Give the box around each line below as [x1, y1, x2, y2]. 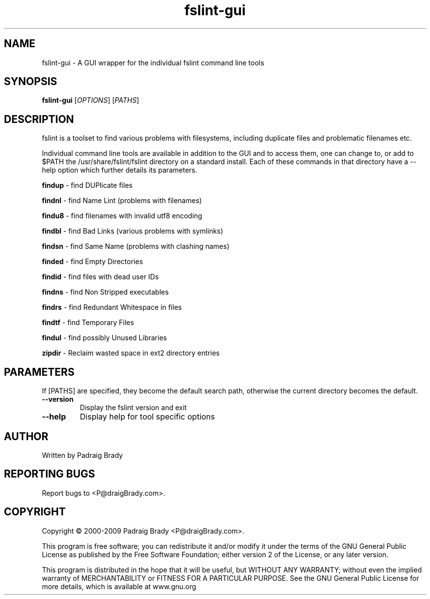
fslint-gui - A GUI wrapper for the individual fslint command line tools [42, 58, 265, 67]
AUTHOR [4, 430, 49, 443]
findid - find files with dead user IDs [42, 272, 159, 281]
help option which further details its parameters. [42, 166, 197, 175]
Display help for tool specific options [80, 412, 215, 422]
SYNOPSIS [4, 75, 57, 88]
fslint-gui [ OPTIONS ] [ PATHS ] [42, 96, 139, 105]
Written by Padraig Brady [42, 450, 123, 459]
